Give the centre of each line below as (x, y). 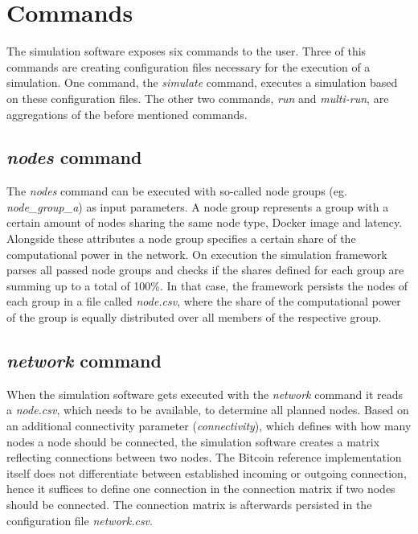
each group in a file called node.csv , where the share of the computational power (204, 301)
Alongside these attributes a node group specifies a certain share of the (181, 238)
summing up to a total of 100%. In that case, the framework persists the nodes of (207, 285)
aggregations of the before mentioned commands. (127, 114)
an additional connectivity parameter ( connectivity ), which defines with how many (209, 426)
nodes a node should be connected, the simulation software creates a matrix (193, 441)
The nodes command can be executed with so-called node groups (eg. (177, 191)
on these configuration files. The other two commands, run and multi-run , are (198, 98)
